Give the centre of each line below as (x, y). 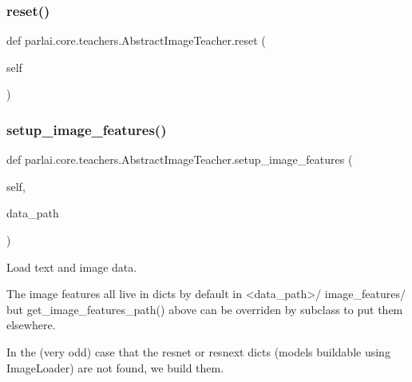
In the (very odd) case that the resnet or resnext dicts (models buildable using (198, 351)
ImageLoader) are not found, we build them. (115, 367)
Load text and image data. (72, 267)
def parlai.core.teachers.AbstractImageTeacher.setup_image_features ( (180, 159)
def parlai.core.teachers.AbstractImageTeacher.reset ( (136, 40)
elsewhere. (31, 325)
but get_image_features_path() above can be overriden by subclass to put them (205, 309)
